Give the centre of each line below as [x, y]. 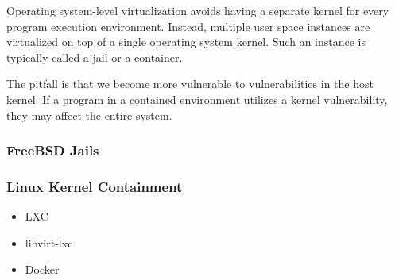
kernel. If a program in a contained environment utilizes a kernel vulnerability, [197, 99]
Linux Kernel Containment [95, 186]
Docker [42, 269]
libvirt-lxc [49, 242]
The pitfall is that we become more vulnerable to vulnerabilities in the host [190, 84]
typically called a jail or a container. [95, 57]
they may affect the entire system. [89, 115]
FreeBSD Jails [53, 150]
